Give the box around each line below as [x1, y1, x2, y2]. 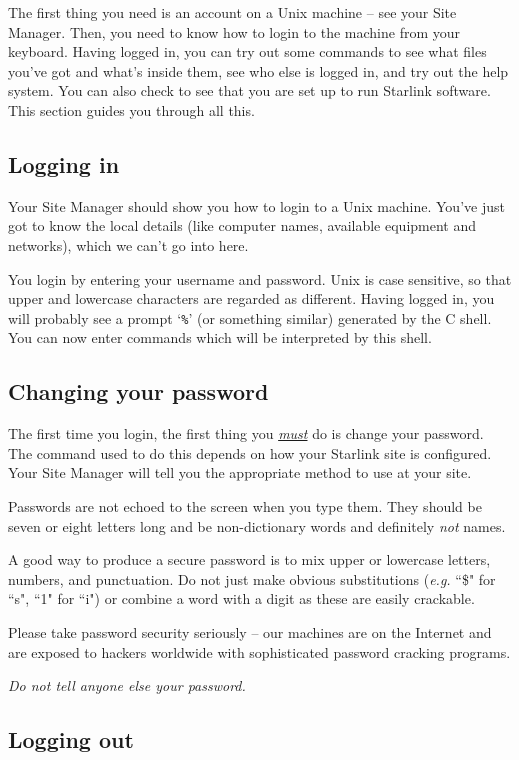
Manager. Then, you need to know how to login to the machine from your [8, 21, 461, 42]
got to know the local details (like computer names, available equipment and [8, 215, 477, 236]
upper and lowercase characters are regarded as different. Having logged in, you [8, 288, 495, 309]
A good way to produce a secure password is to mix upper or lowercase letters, [8, 549, 491, 570]
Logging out [8, 724, 134, 755]
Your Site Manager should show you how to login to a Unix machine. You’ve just [8, 195, 505, 216]
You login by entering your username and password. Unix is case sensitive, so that [8, 268, 512, 289]
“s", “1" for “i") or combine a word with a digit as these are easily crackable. [8, 588, 475, 609]
